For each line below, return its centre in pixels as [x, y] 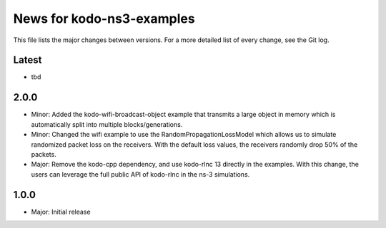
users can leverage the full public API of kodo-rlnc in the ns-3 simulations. [140, 174]
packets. [44, 154]
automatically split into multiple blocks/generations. [107, 124]
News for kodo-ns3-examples [104, 19]
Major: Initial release [61, 212]
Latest [28, 60]
